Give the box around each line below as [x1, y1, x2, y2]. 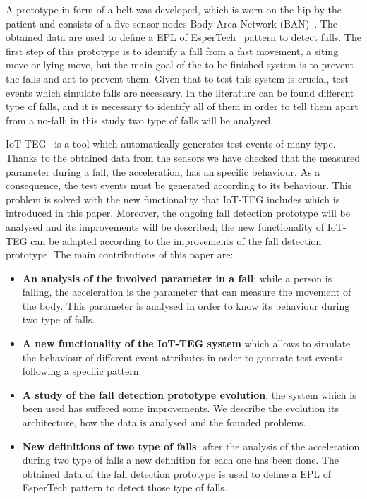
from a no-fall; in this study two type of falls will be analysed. [6, 112, 274, 127]
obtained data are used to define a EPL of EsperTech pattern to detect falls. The [6, 30, 361, 44]
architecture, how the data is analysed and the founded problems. [22, 415, 306, 430]
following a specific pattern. [22, 363, 142, 378]
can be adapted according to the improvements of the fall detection [30, 233, 322, 248]
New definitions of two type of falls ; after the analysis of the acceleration [22, 438, 360, 453]
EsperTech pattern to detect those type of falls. [22, 480, 227, 495]
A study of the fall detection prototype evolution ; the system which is [22, 387, 356, 402]
